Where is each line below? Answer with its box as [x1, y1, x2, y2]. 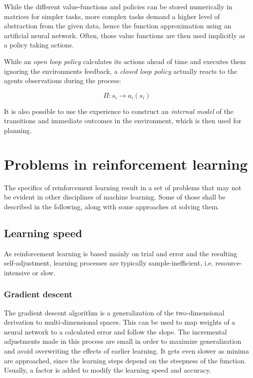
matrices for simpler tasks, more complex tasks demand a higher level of [4, 11, 220, 21]
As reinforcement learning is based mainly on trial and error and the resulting [4, 248, 237, 258]
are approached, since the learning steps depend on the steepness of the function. [4, 355, 247, 365]
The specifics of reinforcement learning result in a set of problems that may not [4, 182, 242, 192]
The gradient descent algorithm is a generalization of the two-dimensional [4, 307, 225, 317]
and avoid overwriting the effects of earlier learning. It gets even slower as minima [4, 346, 249, 356]
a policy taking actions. [4, 40, 74, 50]
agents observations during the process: [4, 75, 121, 86]
